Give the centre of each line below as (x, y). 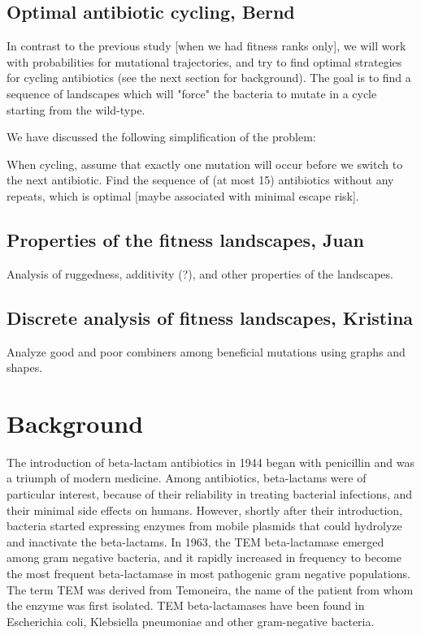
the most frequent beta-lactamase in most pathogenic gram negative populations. (208, 574)
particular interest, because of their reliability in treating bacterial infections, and (210, 494)
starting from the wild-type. (76, 109)
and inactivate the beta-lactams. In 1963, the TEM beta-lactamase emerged (195, 541)
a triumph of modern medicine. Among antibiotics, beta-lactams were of (187, 478)
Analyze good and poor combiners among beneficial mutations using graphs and (206, 351)
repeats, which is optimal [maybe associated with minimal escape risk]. (183, 195)
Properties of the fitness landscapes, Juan (185, 239)
